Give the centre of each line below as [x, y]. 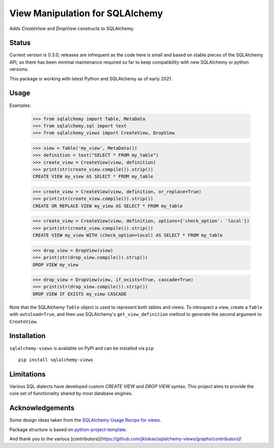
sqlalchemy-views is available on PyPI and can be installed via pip [82, 348]
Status [20, 43]
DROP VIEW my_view [56, 265]
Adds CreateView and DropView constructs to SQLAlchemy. [72, 28]
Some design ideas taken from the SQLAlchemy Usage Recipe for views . [85, 420]
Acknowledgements [42, 408]
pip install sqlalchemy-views [56, 360]
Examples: [20, 105]
